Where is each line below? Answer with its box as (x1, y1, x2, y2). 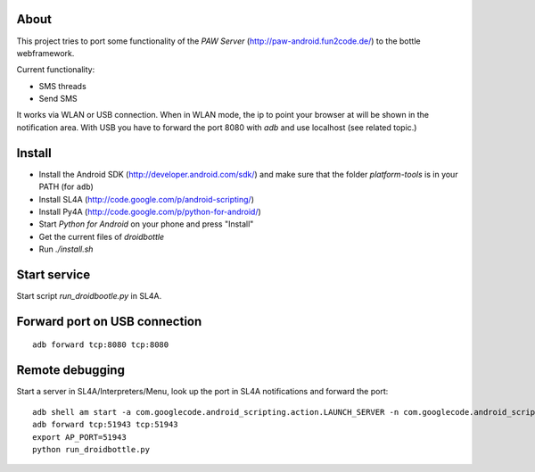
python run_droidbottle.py (32, 444, 151, 454)
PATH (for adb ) (38, 181, 94, 192)
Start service (16, 267, 91, 282)
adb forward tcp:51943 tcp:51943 (32, 419, 178, 430)
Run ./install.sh (38, 244, 94, 254)
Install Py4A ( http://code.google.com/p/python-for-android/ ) (38, 206, 262, 217)
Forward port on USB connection (16, 313, 202, 329)
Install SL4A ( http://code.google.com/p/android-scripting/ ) (38, 194, 254, 204)
